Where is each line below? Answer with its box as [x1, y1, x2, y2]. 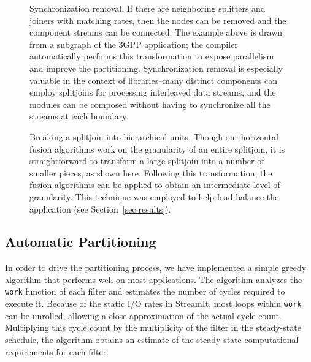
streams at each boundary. [29, 110, 129, 123]
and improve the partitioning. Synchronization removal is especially [29, 61, 283, 74]
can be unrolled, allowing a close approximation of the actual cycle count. [5, 309, 282, 322]
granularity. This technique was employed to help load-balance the [29, 190, 279, 203]
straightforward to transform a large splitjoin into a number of [29, 154, 264, 167]
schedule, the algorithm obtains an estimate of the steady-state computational [5, 333, 299, 345]
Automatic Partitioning [5, 232, 156, 251]
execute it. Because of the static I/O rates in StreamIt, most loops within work [5, 297, 302, 310]
